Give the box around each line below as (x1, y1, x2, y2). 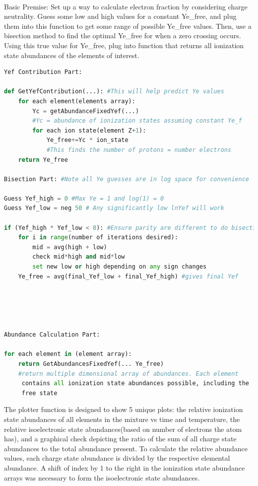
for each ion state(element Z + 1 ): (32, 127, 146, 134)
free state (21, 389, 58, 397)
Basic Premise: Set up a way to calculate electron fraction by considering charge (4, 1, 248, 11)
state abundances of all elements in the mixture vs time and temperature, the (4, 414, 240, 424)
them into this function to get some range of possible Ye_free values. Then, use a (4, 20, 252, 31)
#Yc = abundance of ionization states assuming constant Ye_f (32, 117, 242, 125)
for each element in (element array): (4, 350, 132, 358)
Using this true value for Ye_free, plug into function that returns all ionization (4, 40, 244, 50)
